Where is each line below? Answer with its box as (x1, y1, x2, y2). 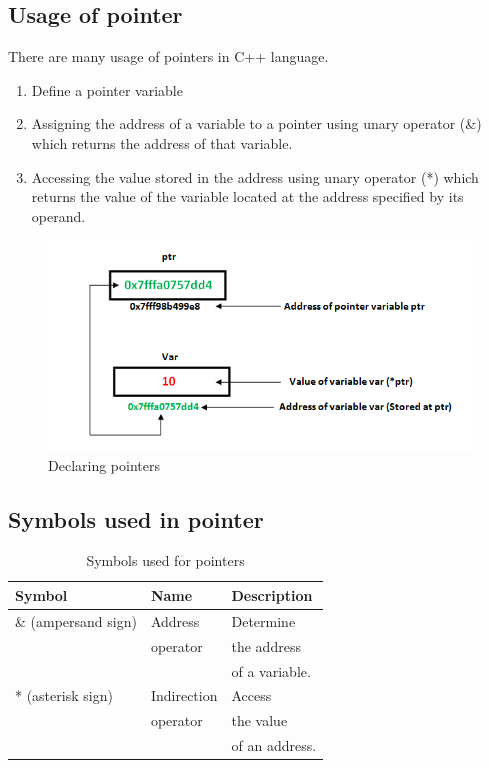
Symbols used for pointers (86, 550, 245, 571)
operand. (31, 205, 86, 226)
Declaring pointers (48, 454, 160, 475)
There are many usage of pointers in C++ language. (8, 46, 329, 67)
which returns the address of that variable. (31, 132, 293, 153)
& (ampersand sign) (15, 610, 137, 631)
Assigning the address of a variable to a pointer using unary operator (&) (31, 113, 482, 134)
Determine (231, 610, 296, 631)
